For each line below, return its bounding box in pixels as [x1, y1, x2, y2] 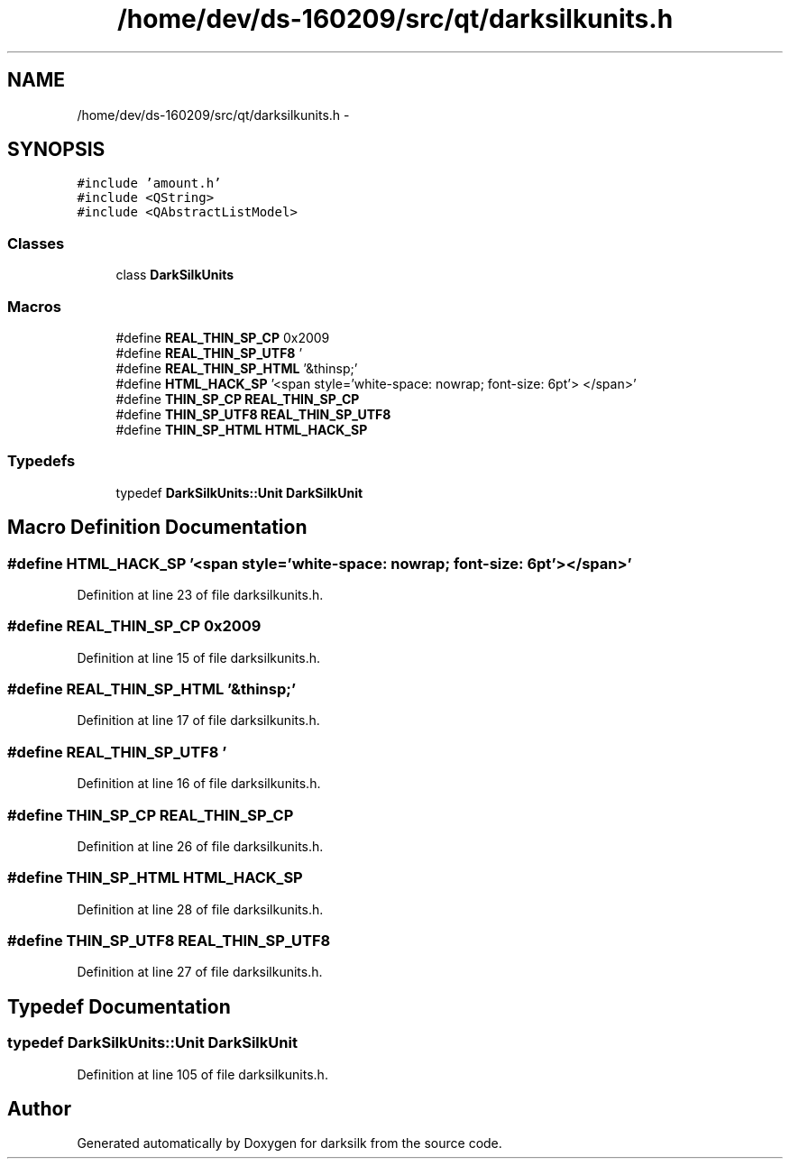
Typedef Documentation [7, 995, 231, 1018]
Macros [7, 297, 61, 316]
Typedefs [7, 452, 76, 471]
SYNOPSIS [7, 138, 106, 161]
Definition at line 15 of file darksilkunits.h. [77, 649, 321, 666]
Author [7, 1097, 71, 1121]
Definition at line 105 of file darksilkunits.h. [77, 1066, 328, 1082]
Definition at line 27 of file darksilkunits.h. [77, 964, 323, 980]
